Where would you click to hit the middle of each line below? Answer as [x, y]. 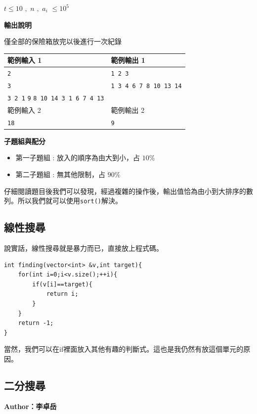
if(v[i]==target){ [62, 284]
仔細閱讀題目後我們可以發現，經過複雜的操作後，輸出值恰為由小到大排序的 [125, 191]
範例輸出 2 [128, 110]
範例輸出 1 [128, 60]
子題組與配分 [25, 141]
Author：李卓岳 [30, 406]
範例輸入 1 [25, 60]
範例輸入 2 [24, 110]
